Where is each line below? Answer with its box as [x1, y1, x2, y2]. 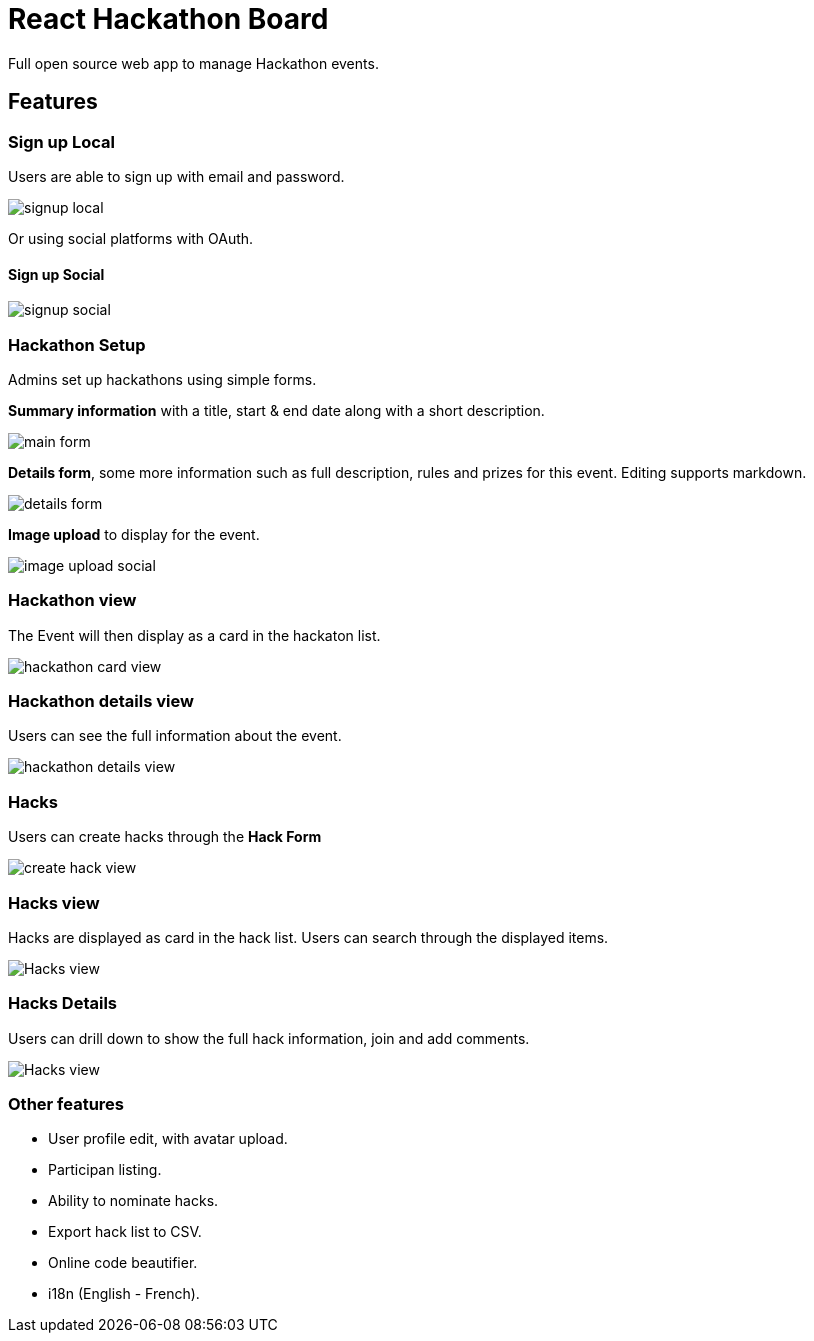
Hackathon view [8, 590, 137, 611]
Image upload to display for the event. [8, 525, 260, 543]
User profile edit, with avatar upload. [48, 1130, 288, 1148]
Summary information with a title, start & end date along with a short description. [8, 401, 545, 419]
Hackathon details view [8, 691, 194, 712]
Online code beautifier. [48, 1254, 198, 1272]
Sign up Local [8, 131, 115, 152]
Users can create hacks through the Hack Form [8, 828, 322, 846]
